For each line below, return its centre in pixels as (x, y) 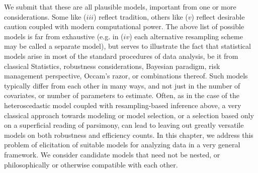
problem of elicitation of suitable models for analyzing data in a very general (122, 145)
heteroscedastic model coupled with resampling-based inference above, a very (123, 105)
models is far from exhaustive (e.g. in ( (64, 36)
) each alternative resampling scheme (186, 36)
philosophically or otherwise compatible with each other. (91, 164)
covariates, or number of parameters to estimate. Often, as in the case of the (122, 95)
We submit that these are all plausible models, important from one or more (120, 7)
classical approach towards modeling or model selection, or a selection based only (129, 115)
